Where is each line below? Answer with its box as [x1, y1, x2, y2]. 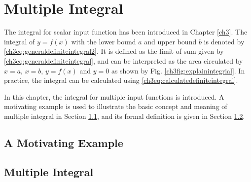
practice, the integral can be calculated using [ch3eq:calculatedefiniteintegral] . [4, 75, 238, 85]
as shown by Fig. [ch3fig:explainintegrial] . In [111, 65, 245, 75]
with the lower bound [71, 36, 136, 46]
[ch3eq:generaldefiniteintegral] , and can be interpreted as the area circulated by [4, 55, 243, 66]
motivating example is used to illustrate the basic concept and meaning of [4, 101, 227, 111]
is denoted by [204, 36, 245, 46]
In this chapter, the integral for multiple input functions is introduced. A [4, 91, 224, 102]
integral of [4, 36, 35, 46]
